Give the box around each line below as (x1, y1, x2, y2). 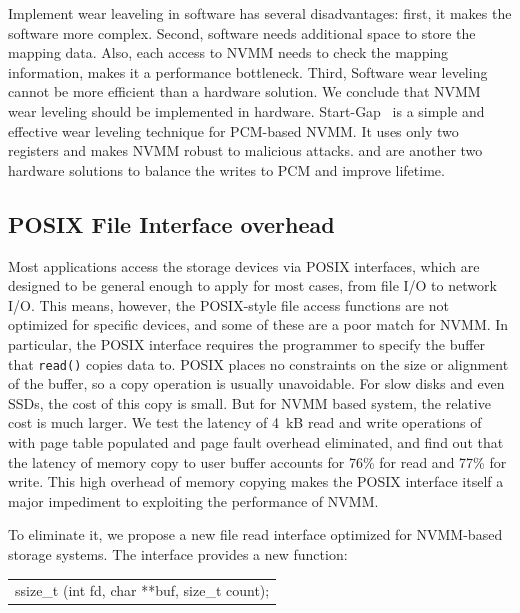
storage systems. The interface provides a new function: (8, 543, 348, 564)
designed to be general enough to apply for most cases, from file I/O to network (8, 275, 497, 296)
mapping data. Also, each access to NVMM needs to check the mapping (8, 42, 449, 63)
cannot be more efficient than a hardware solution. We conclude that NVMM (8, 81, 481, 102)
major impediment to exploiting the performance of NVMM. (8, 490, 379, 511)
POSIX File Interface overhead (8, 208, 335, 239)
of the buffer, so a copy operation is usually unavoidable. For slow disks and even (8, 373, 505, 394)
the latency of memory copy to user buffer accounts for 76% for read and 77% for (8, 451, 507, 472)
